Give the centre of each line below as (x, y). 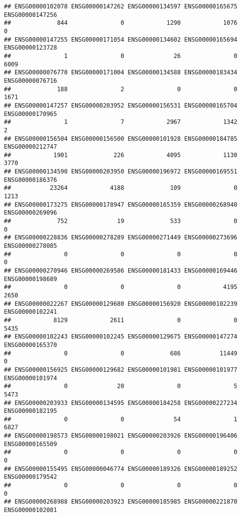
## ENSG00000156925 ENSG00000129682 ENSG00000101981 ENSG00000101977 (121, 370)
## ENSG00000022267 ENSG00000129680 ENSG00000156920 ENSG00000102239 (121, 304)
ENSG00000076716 (31, 81)
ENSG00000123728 (31, 48)
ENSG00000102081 (31, 510)
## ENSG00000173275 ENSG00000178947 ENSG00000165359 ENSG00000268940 (121, 204)
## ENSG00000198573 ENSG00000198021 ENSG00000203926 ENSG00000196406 (121, 436)
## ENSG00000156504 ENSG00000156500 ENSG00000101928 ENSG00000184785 (121, 139)
